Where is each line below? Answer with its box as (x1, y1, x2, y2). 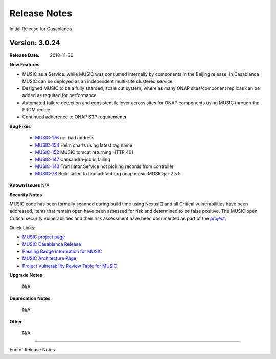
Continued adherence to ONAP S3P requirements (22, 114, 126, 120)
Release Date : (9, 52, 40, 58)
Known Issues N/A (9, 182, 50, 188)
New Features (9, 61, 40, 67)
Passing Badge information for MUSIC (22, 248, 102, 254)
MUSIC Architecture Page (22, 255, 77, 261)
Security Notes (9, 192, 42, 198)
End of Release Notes (9, 347, 55, 353)
